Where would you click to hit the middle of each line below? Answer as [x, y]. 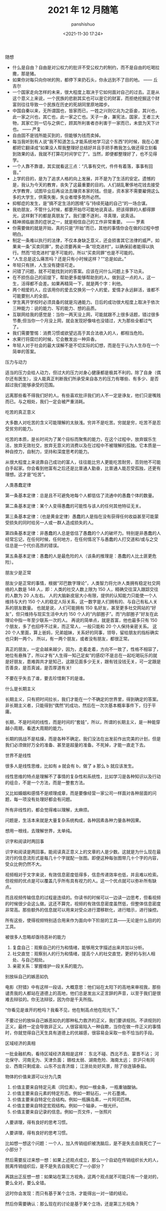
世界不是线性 [18, 755]
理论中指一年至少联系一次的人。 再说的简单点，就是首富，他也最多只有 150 [81, 620]
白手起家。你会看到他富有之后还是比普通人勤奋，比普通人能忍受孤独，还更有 [83, 468]
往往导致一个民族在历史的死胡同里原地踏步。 [66, 104]
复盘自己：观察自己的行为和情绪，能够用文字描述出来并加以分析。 [79, 947]
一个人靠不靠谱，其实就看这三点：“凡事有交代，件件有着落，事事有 [80, 166]
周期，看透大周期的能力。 [40, 728]
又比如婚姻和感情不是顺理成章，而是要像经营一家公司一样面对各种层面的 [79, 793]
